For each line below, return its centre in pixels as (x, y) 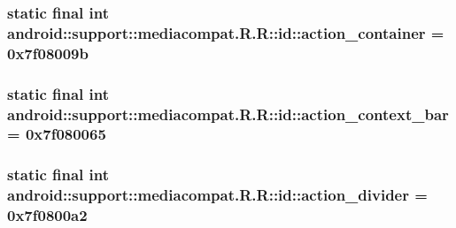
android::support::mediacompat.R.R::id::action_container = (226, 32)
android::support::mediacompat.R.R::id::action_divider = (217, 195)
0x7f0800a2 (47, 215)
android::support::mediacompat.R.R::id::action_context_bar (228, 114)
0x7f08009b (48, 53)
